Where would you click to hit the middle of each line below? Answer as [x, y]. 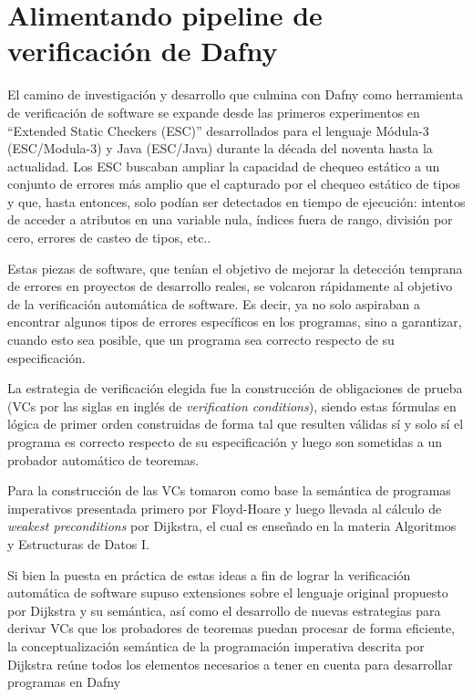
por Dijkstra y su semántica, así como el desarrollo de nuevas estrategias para [224, 610]
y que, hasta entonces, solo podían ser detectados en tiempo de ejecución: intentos [236, 201]
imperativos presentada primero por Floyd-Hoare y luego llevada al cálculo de [225, 508]
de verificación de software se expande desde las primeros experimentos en [214, 112]
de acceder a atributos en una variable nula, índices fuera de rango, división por [230, 219]
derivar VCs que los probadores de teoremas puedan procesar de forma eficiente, [231, 628]
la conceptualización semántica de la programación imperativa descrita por [216, 645]
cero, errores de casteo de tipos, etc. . [109, 238]
